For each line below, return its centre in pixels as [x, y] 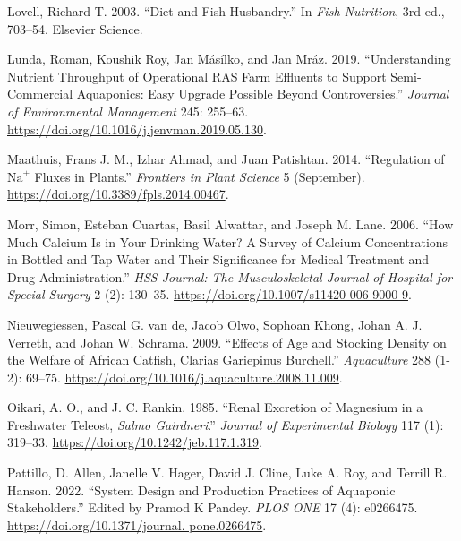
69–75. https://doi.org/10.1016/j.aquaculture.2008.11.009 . [184, 377]
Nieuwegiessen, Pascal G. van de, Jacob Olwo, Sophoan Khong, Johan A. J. [215, 324]
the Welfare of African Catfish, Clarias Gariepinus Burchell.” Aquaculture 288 [219, 360]
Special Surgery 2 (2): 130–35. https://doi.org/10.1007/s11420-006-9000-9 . [209, 294]
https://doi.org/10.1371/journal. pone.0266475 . [137, 524]
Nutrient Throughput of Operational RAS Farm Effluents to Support [197, 76]
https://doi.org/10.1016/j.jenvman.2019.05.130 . [137, 129]
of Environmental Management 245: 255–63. [128, 111]
